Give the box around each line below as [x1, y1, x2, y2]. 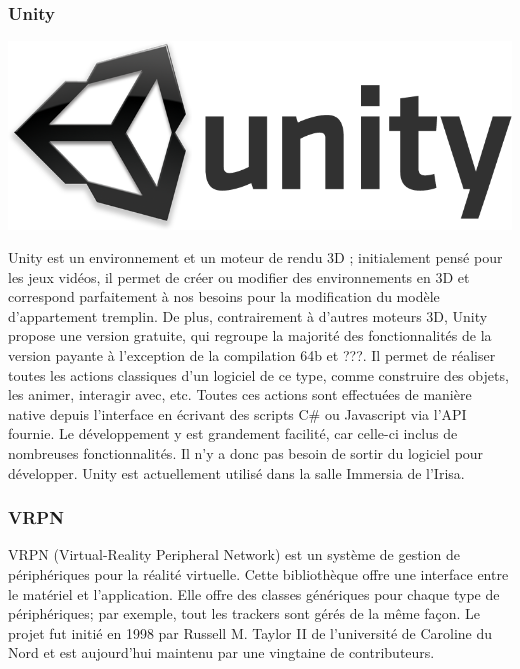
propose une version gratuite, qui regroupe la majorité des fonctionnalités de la [8, 325, 492, 346]
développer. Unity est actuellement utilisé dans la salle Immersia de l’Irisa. [8, 462, 465, 483]
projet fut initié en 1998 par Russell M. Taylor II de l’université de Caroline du [8, 622, 493, 643]
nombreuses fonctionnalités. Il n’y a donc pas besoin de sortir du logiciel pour [8, 443, 484, 464]
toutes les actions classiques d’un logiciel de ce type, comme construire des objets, [8, 364, 509, 385]
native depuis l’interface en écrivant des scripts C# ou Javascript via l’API [8, 403, 467, 424]
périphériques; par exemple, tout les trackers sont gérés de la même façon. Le [8, 603, 481, 624]
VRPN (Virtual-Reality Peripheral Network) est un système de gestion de [8, 544, 460, 565]
